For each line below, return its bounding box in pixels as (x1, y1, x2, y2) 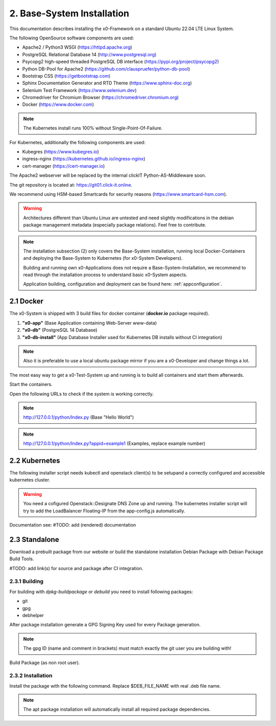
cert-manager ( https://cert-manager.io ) (22, 163, 105, 169)
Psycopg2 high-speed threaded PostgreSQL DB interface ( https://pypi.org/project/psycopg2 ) (22, 59, 219, 65)
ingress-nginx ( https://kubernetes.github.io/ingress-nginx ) (22, 156, 146, 162)
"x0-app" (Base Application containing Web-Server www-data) (22, 320, 157, 326)
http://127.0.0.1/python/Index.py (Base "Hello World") (23, 414, 134, 420)
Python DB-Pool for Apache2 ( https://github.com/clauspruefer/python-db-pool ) (22, 65, 190, 72)
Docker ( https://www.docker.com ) (22, 101, 94, 107)
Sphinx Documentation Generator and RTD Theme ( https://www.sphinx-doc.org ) (22, 80, 192, 86)
